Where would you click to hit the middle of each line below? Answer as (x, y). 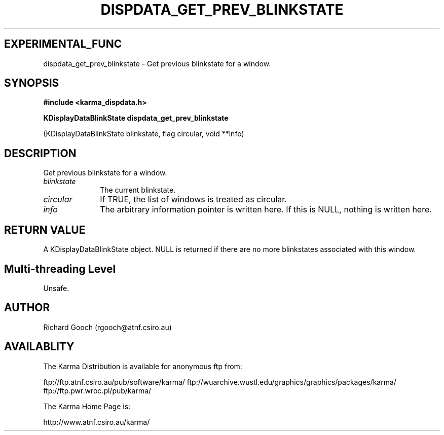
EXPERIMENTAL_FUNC (63, 44)
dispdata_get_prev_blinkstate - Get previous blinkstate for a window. (157, 63)
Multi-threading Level (60, 269)
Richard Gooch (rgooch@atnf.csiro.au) (107, 327)
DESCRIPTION (40, 153)
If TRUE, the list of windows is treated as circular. (193, 200)
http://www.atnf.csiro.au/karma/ (97, 422)
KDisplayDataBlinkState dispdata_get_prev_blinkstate (136, 118)
